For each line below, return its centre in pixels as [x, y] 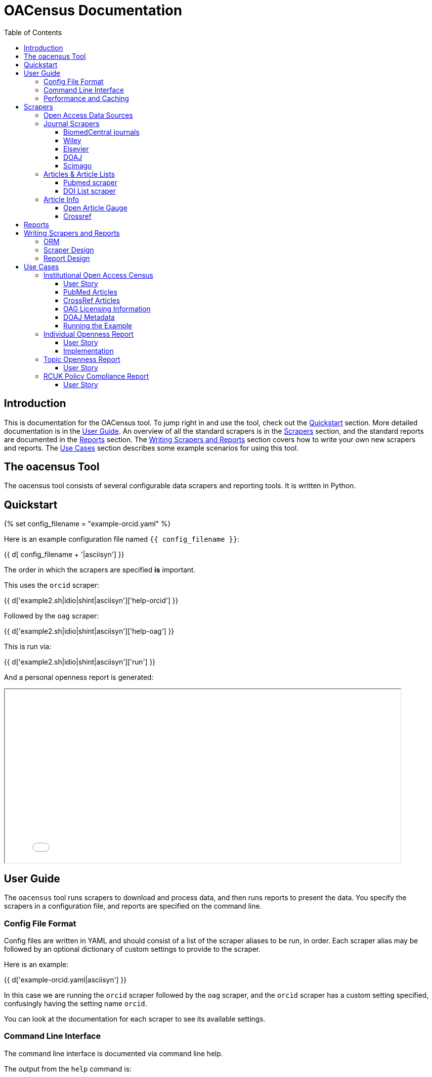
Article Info [61, 199]
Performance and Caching [86, 98]
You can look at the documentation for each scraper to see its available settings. [135, 1019]
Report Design [67, 258]
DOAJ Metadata [89, 317]
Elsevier [76, 149]
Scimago [78, 165]
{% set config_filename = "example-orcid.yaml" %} [87, 524]
